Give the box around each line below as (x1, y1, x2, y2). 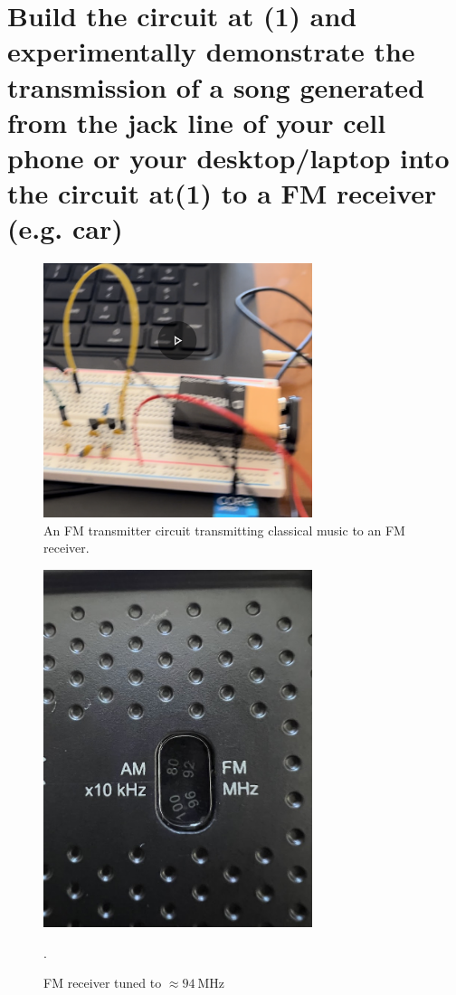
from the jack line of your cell (7, 103, 386, 140)
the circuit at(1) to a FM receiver (7, 175, 437, 212)
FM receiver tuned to (43, 973, 162, 992)
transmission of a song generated (7, 68, 425, 105)
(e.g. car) (7, 210, 123, 247)
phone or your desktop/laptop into (7, 138, 450, 175)
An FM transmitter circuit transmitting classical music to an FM (43, 520, 405, 539)
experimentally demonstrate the (7, 33, 415, 70)
